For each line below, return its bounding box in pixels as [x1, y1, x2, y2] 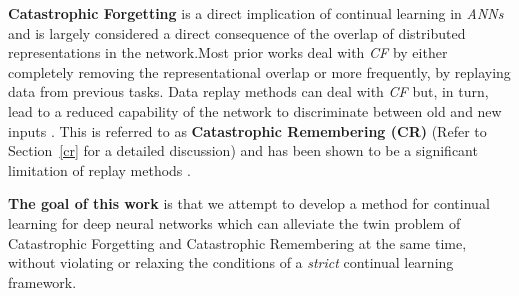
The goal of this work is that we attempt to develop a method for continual [8, 193, 490, 214]
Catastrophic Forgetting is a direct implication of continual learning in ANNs [8, 3, 504, 23]
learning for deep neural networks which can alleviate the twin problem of [8, 212, 461, 233]
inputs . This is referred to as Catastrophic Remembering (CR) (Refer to [8, 120, 487, 141]
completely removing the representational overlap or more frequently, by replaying [8, 61, 511, 82]
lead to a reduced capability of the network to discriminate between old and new [8, 100, 502, 121]
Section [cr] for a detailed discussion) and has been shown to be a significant [8, 140, 478, 161]
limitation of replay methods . [8, 159, 191, 180]
